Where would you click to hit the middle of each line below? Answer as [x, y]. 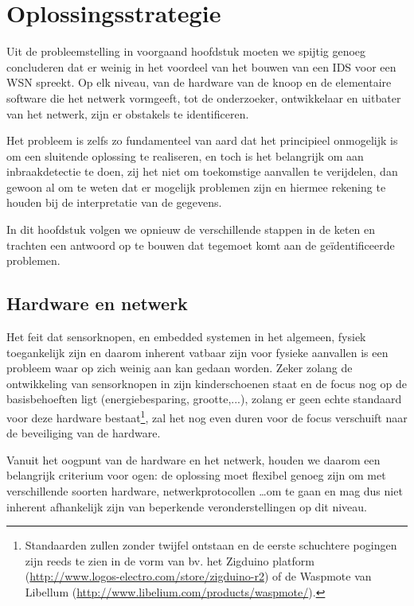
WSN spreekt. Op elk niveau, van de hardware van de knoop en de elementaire [199, 82]
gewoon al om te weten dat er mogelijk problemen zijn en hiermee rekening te [196, 186]
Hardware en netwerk [97, 303]
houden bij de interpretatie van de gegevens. [114, 202]
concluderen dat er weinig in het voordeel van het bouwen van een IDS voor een [201, 66]
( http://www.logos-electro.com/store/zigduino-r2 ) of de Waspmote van [198, 576]
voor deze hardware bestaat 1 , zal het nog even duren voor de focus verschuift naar [207, 416]
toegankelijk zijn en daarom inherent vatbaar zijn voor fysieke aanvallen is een [197, 352]
